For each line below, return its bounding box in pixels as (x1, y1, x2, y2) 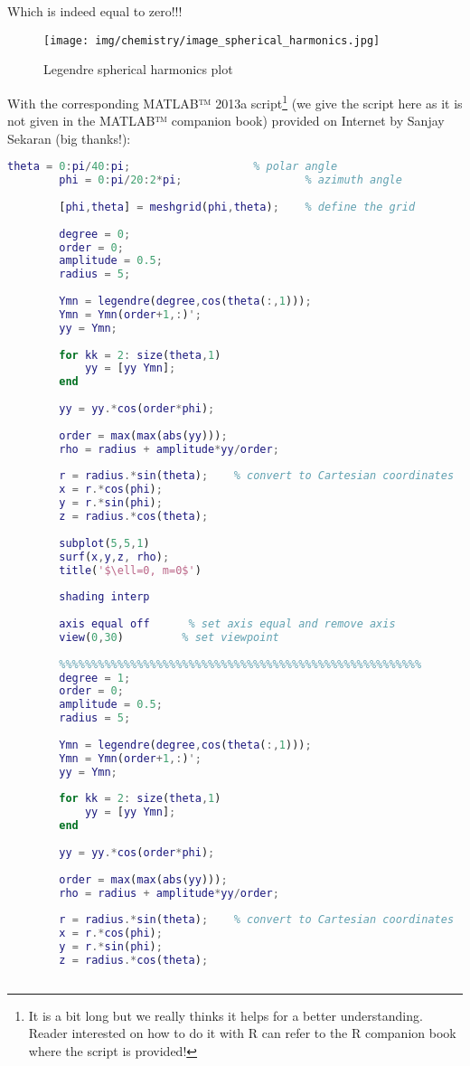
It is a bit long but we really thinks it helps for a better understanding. (28, 1005, 423, 1024)
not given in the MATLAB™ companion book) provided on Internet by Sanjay (7, 111, 445, 130)
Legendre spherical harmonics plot (43, 60, 233, 79)
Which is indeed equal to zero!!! (7, 2, 183, 20)
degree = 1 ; (59, 671, 131, 684)
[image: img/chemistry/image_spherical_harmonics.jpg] (43, 33, 381, 47)
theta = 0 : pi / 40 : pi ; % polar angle (7, 160, 338, 174)
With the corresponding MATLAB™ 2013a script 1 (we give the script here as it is (7, 90, 463, 112)
